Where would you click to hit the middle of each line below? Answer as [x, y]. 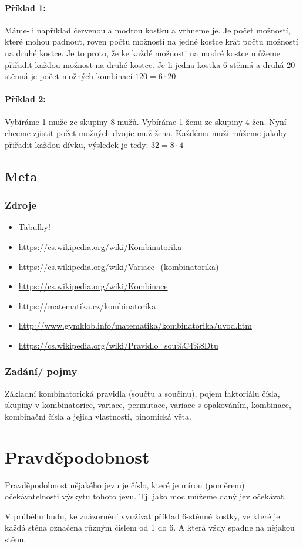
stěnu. [16, 539]
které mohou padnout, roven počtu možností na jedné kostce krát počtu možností [151, 41]
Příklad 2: [25, 99]
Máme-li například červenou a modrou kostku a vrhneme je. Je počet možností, [148, 30]
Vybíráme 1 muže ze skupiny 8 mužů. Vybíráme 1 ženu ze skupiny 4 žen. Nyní [146, 121]
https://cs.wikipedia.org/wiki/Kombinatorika [100, 246]
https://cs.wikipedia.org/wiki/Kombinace [93, 286]
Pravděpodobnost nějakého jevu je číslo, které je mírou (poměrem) [125, 484]
